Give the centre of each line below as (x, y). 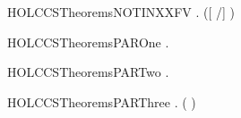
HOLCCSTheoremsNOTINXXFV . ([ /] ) (121, 12)
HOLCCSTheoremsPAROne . (88, 42)
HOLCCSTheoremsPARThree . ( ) (102, 101)
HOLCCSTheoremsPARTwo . (88, 72)
